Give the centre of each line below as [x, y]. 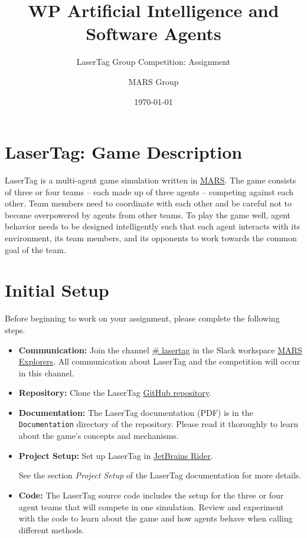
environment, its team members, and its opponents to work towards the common [151, 238]
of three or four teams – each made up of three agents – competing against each [149, 191]
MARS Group [153, 81]
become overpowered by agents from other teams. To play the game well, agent [148, 214]
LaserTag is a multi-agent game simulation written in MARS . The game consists [151, 180]
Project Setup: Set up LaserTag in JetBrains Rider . [116, 455]
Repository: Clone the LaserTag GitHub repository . [115, 393]
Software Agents [153, 33]
